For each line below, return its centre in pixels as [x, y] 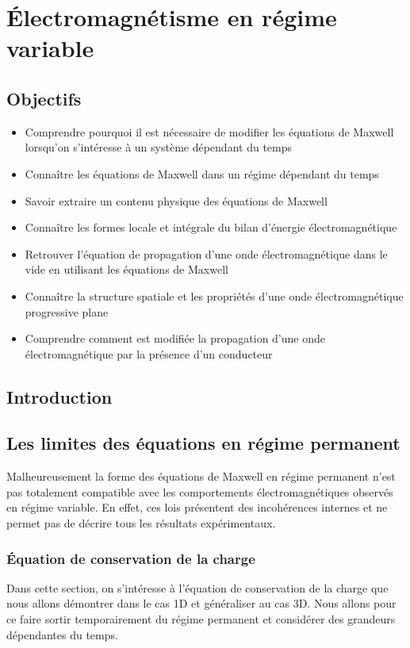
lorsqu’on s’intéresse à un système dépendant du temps [159, 147]
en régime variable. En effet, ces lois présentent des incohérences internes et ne [197, 507]
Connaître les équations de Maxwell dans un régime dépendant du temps [202, 173]
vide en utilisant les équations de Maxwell [126, 269]
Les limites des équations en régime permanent [203, 443]
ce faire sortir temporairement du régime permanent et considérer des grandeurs [201, 619]
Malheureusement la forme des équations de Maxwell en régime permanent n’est [201, 476]
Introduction [59, 396]
